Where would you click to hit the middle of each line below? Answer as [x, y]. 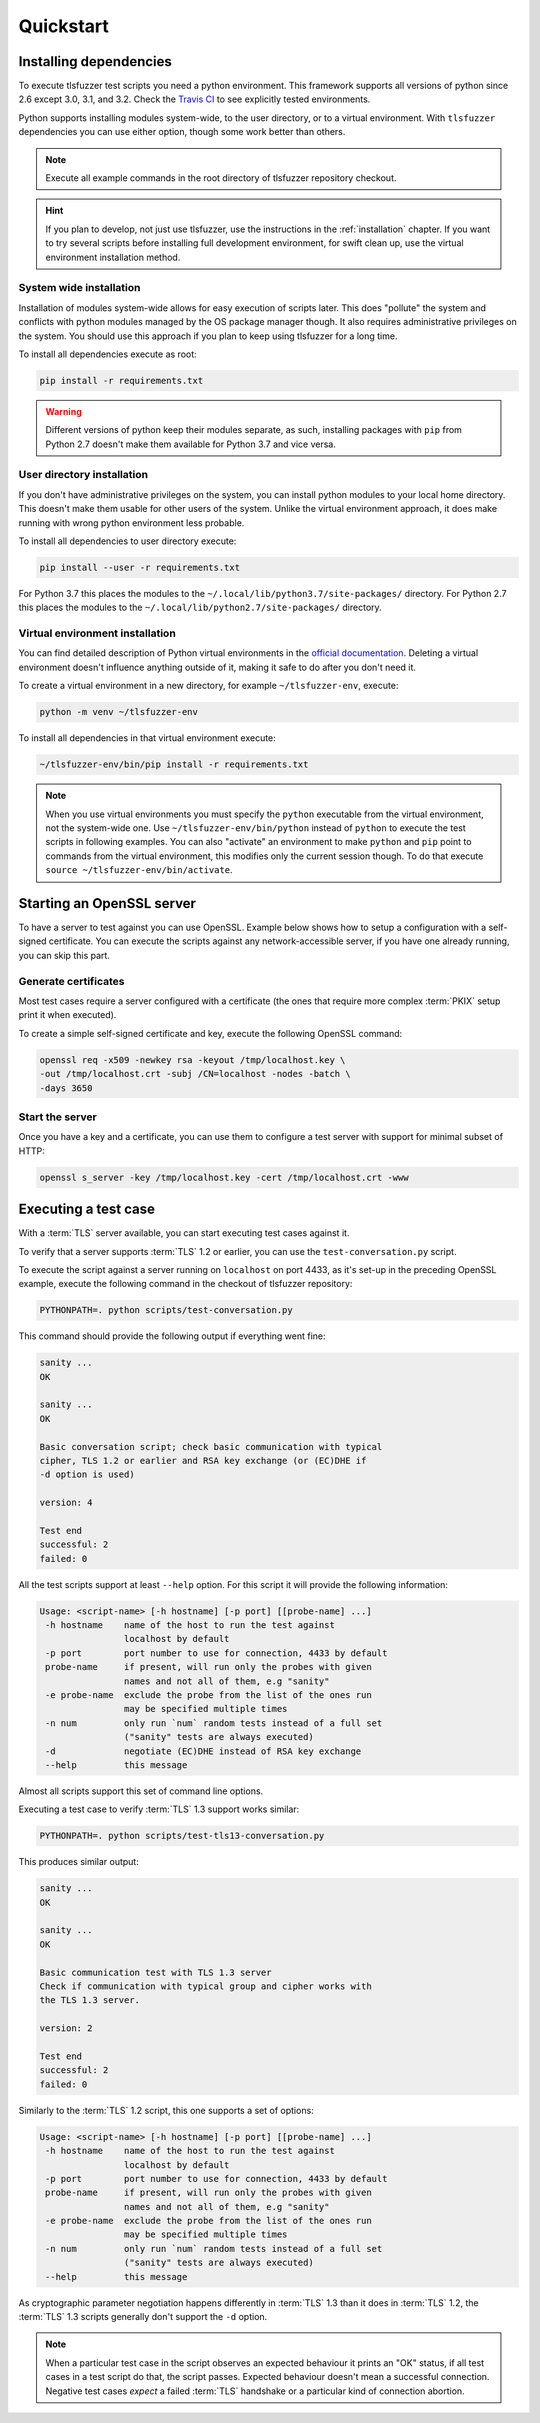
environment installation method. [113, 257]
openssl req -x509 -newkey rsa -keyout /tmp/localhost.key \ [192, 1059]
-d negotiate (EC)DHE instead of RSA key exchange [203, 1751]
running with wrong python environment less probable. [131, 522]
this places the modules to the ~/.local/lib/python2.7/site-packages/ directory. [200, 607]
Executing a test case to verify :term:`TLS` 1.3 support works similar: [159, 1809]
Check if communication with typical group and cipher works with [205, 1986]
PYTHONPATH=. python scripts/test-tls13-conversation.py [182, 1836]
